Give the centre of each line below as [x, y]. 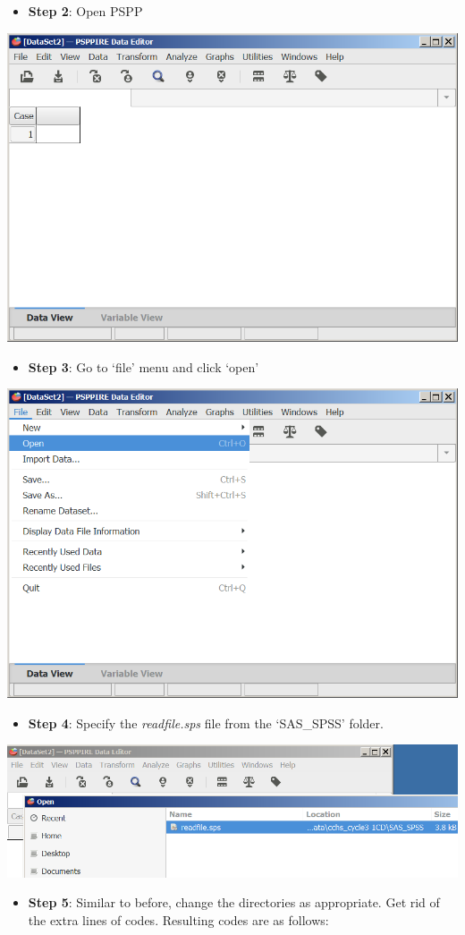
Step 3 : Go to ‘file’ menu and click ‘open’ [144, 366]
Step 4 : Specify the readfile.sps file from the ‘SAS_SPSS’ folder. [206, 722]
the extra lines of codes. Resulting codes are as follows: [178, 919]
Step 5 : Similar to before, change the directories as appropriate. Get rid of [234, 902]
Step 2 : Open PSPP [85, 11]
